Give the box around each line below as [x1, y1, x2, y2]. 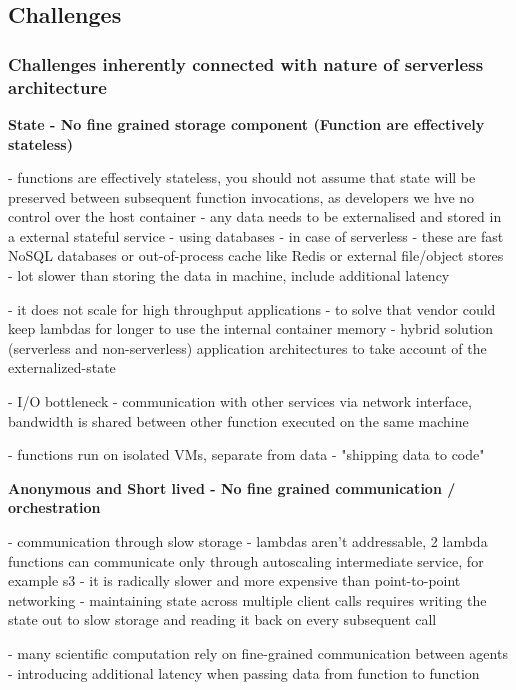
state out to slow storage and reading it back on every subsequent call [8, 609, 437, 630]
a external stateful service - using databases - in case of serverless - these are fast [8, 225, 504, 246]
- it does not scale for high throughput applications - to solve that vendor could [8, 298, 496, 319]
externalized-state [8, 357, 116, 378]
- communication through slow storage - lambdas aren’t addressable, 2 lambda [8, 531, 488, 552]
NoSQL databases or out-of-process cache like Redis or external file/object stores [8, 245, 504, 266]
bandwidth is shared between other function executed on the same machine [8, 410, 469, 431]
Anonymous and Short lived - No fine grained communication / [8, 477, 456, 498]
